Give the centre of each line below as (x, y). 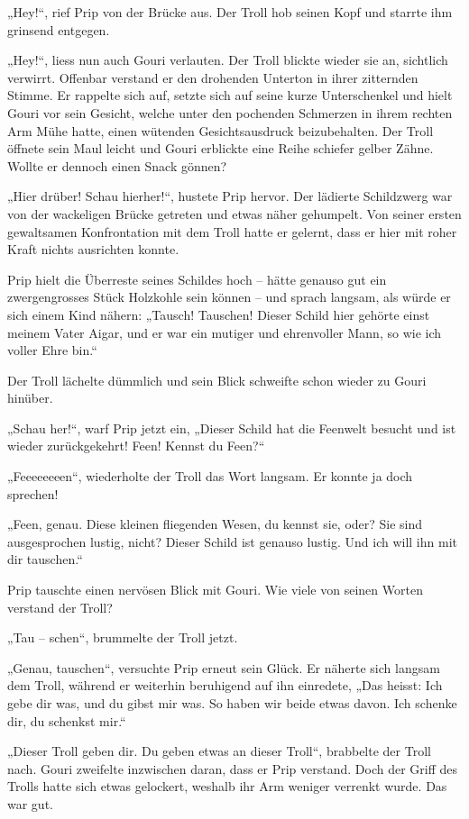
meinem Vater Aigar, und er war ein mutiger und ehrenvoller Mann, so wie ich (225, 332)
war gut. (30, 803)
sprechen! (33, 493)
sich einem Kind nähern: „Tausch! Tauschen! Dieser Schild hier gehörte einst (219, 314)
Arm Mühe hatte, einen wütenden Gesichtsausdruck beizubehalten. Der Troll (221, 130)
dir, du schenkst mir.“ (67, 720)
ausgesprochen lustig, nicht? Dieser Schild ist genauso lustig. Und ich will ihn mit (232, 541)
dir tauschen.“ (45, 559)
